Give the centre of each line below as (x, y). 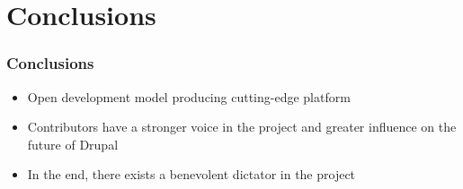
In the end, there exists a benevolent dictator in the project (191, 174)
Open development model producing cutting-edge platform (189, 96)
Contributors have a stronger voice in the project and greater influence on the (242, 127)
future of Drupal (73, 144)
